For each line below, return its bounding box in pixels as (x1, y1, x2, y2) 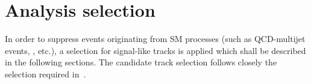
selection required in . (5, 67, 86, 80)
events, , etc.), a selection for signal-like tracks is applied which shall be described (5, 44, 306, 56)
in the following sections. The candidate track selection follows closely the (5, 56, 277, 68)
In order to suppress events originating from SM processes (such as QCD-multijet (5, 32, 306, 45)
